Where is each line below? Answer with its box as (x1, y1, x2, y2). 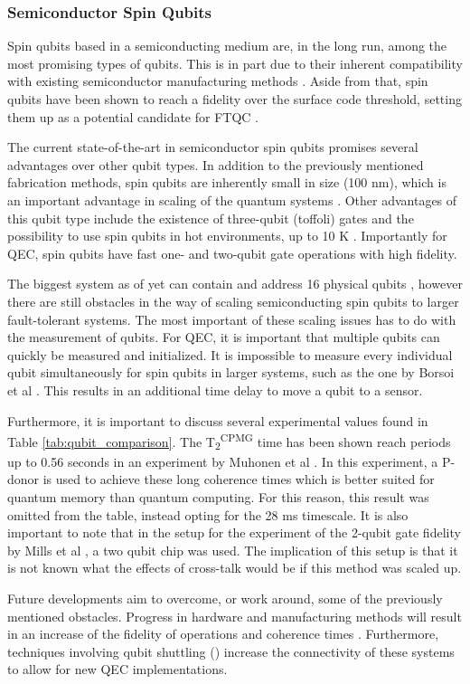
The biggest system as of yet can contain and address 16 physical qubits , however (7, 274, 463, 293)
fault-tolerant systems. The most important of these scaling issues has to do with (7, 309, 456, 328)
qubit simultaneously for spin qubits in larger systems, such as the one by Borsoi (7, 363, 455, 382)
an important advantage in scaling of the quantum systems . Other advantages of (7, 190, 457, 209)
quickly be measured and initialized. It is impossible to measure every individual (7, 345, 453, 364)
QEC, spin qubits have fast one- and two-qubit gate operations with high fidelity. (7, 243, 457, 262)
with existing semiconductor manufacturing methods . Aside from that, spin (7, 71, 428, 90)
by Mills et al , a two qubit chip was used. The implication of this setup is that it (7, 540, 458, 559)
